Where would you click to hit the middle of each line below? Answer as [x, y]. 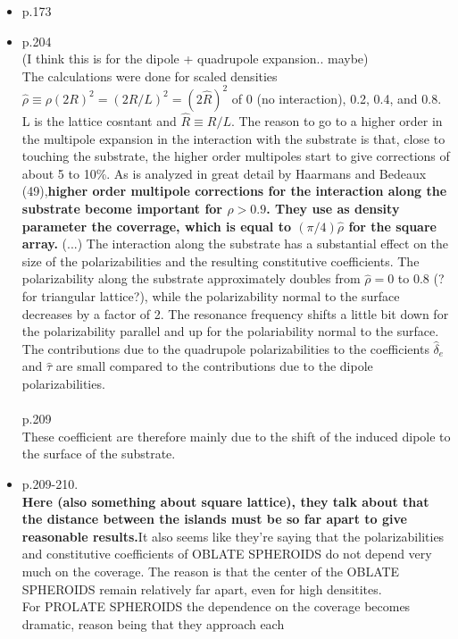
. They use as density [333, 209]
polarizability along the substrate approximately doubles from [191, 278]
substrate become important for [122, 209]
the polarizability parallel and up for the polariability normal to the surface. [230, 331]
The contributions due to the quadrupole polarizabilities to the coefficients [225, 348]
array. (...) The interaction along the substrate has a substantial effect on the [235, 244]
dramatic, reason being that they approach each [153, 623]
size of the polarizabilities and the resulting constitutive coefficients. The [221, 261]
